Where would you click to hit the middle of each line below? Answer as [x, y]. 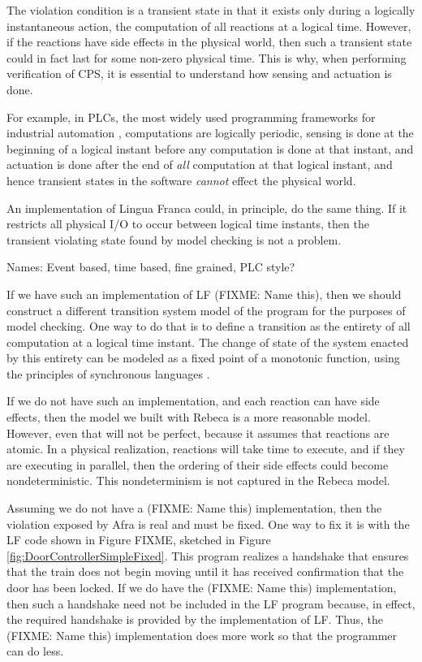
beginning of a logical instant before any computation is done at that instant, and [210, 148]
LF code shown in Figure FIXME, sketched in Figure [139, 540]
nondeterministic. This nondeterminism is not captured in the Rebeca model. [198, 480]
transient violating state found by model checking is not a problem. [174, 239]
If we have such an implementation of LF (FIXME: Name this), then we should [204, 294]
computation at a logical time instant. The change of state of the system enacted [208, 342]
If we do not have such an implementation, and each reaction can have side [193, 401]
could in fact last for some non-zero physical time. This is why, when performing [207, 57]
